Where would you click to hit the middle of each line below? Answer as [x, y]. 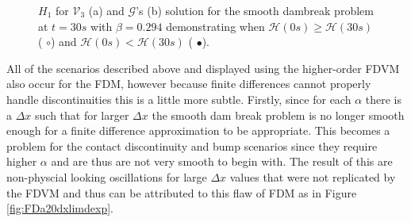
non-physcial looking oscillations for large [107, 176]
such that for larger [82, 115]
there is [383, 99]
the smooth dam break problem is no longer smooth [278, 115]
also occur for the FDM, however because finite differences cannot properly [189, 84]
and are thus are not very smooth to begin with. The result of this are [222, 161]
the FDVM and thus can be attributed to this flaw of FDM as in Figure [182, 192]
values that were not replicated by [313, 176]
